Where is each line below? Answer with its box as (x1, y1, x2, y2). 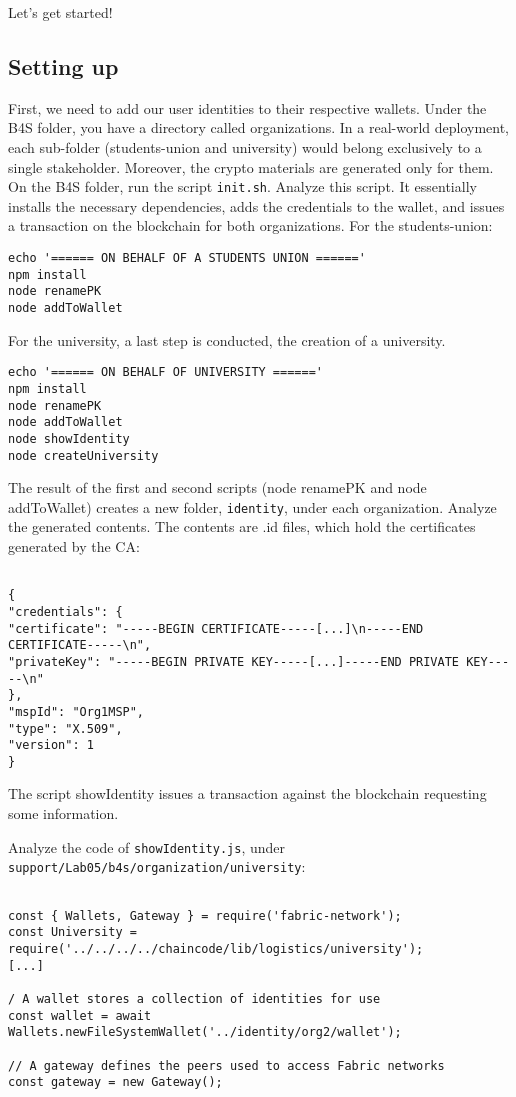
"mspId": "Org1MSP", (8, 704, 145, 719)
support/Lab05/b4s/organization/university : (8, 856, 306, 877)
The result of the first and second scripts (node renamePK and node (8, 477, 427, 498)
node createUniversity (8, 448, 159, 463)
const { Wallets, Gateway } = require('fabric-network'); (8, 908, 402, 923)
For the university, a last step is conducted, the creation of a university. (8, 329, 446, 350)
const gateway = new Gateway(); (8, 1075, 223, 1090)
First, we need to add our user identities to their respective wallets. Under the (8, 97, 487, 118)
